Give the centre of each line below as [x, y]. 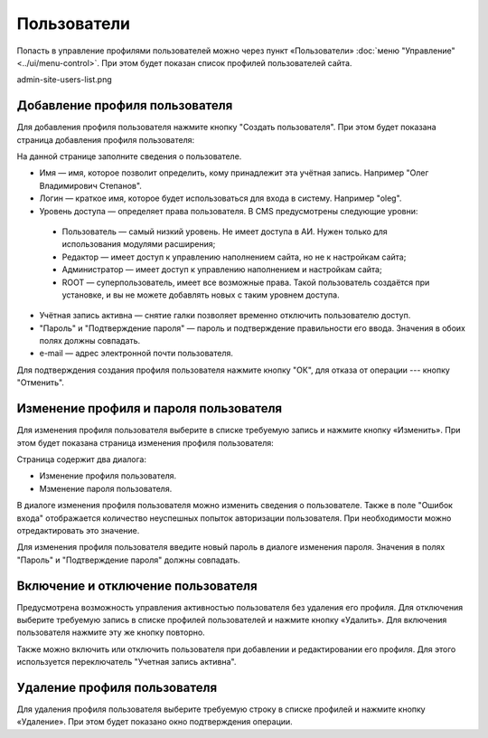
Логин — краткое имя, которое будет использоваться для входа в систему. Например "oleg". [221, 198]
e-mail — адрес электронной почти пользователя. [136, 354]
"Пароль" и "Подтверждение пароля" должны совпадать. [128, 560]
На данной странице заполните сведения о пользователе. [129, 156]
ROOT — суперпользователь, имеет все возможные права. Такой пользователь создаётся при [246, 282]
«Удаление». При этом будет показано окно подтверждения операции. [155, 722]
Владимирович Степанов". [90, 185]
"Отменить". [41, 383]
